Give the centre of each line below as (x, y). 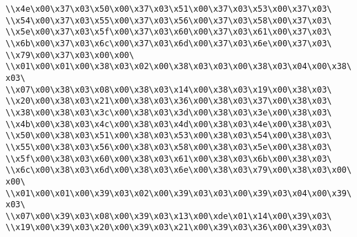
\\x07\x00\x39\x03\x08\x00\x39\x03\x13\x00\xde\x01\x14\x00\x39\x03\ (169, 216)
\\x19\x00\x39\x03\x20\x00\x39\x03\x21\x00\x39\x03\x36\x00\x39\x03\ (169, 228)
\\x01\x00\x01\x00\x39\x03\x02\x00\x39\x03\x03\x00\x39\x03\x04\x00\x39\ (179, 193)
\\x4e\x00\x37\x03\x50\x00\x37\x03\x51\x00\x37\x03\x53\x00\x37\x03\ (169, 9)
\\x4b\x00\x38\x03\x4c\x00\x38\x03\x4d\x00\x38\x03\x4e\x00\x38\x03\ (169, 124)
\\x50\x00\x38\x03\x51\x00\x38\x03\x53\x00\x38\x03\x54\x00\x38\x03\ (169, 136)
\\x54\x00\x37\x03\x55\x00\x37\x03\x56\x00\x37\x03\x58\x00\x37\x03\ (169, 20)
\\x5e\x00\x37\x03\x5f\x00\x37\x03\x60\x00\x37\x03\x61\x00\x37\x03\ (169, 32)
